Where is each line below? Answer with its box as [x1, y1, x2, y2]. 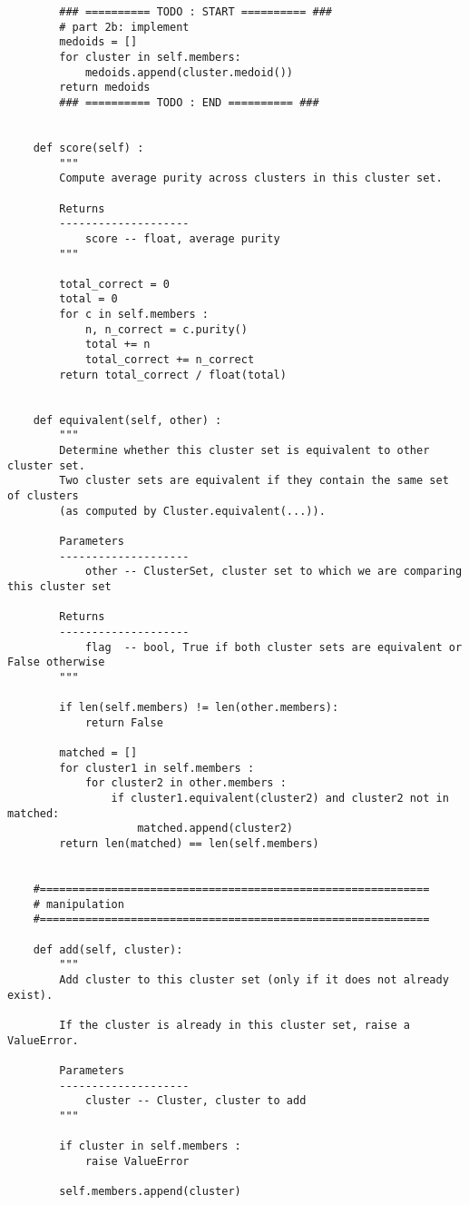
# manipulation [33, 897, 124, 911]
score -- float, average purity [84, 232, 280, 245]
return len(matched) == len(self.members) [59, 837, 319, 851]
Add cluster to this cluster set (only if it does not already [59, 973, 449, 986]
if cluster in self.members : [59, 1140, 241, 1153]
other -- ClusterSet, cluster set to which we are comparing [84, 565, 463, 578]
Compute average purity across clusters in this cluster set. [59, 172, 443, 185]
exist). [7, 988, 54, 1002]
